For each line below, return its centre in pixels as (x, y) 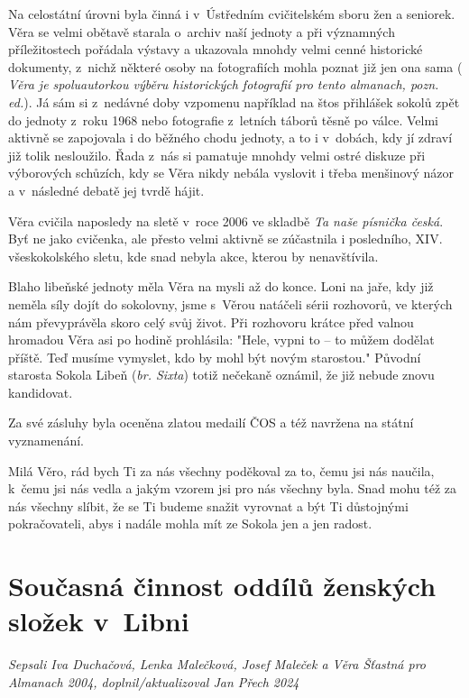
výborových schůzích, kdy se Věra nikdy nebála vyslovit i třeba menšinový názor (231, 173)
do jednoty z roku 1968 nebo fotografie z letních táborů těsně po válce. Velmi (223, 119)
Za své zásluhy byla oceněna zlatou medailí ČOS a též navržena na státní (211, 422)
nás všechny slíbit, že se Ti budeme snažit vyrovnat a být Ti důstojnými (208, 505)
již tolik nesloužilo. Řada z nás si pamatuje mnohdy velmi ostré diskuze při (217, 155)
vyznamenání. (46, 441)
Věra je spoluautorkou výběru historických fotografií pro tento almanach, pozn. (224, 84)
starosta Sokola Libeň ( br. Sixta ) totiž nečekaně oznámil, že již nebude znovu (221, 375)
